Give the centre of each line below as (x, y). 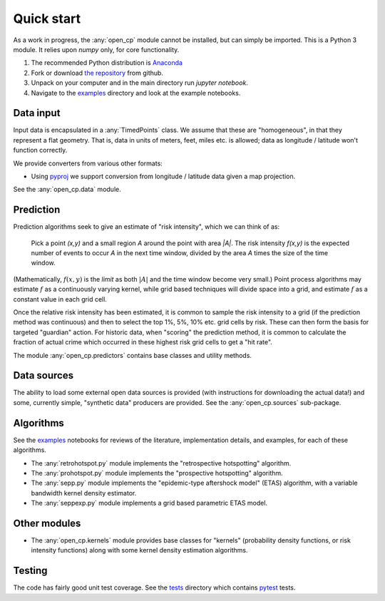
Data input (37, 113)
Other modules (47, 523)
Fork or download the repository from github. (97, 73)
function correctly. (40, 150)
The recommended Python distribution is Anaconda (107, 63)
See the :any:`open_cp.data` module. (67, 190)
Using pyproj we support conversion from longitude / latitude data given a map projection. (163, 176)
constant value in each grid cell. (60, 299)
